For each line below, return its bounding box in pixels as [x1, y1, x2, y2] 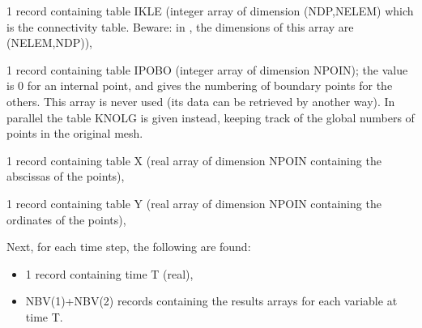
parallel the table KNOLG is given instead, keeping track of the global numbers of [6, 109, 415, 126]
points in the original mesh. [6, 125, 143, 142]
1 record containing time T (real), [25, 265, 194, 282]
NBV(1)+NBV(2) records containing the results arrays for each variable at [25, 292, 398, 309]
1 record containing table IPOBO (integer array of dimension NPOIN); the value [6, 61, 408, 78]
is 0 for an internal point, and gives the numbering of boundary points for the [6, 77, 393, 94]
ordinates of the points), [6, 211, 126, 228]
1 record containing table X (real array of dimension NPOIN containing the [6, 151, 382, 168]
